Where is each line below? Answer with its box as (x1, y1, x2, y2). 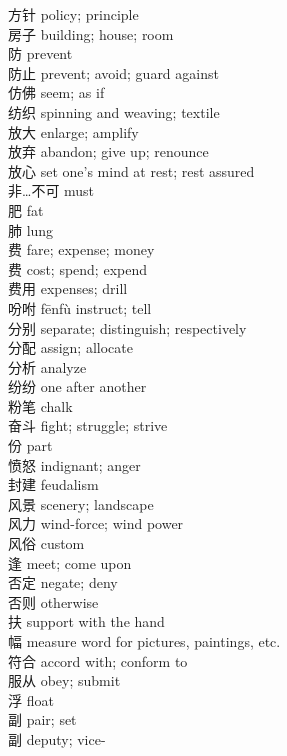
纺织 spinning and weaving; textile (8, 101, 220, 122)
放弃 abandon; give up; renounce (8, 141, 209, 162)
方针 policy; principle (8, 4, 139, 24)
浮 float (8, 689, 54, 710)
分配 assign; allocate (8, 337, 133, 358)
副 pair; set (8, 709, 77, 730)
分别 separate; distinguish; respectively (8, 317, 247, 338)
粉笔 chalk (8, 395, 73, 416)
